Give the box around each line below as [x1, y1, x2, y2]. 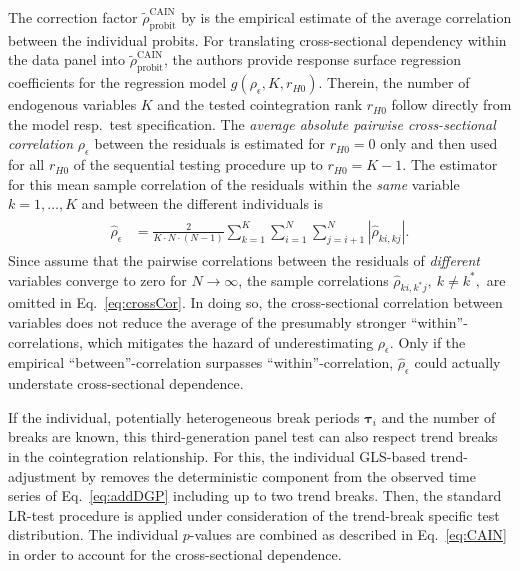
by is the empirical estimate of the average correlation [181, 7, 512, 27]
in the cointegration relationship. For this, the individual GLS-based [8, 445, 426, 466]
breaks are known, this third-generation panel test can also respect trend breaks [8, 426, 498, 447]
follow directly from [391, 94, 512, 115]
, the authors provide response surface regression [163, 49, 461, 70]
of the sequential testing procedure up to [73, 154, 323, 175]
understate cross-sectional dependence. [8, 373, 244, 394]
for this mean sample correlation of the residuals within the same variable [8, 173, 460, 194]
